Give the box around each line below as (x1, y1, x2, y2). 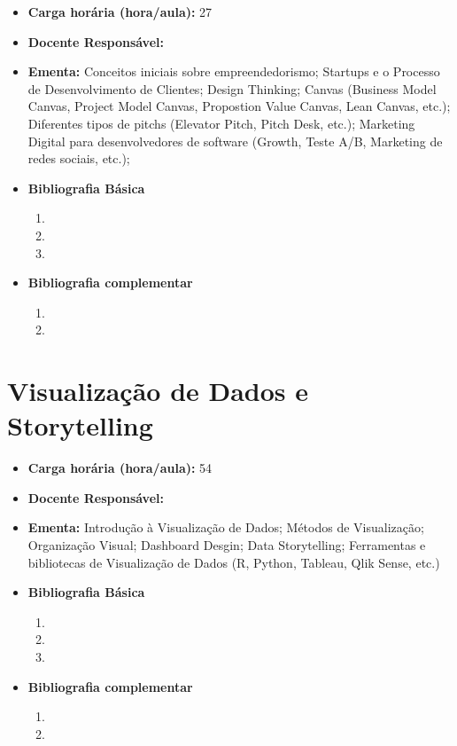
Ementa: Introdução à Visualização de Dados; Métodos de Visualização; (27, 518, 424, 537)
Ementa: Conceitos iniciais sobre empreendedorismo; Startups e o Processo (27, 62, 440, 81)
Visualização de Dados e (7, 373, 309, 409)
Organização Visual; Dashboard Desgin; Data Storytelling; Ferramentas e (27, 536, 426, 554)
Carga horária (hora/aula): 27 (27, 3, 213, 20)
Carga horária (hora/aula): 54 (27, 459, 213, 477)
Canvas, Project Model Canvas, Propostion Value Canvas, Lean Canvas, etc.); (27, 97, 451, 115)
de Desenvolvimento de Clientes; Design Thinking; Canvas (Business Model (27, 79, 437, 98)
